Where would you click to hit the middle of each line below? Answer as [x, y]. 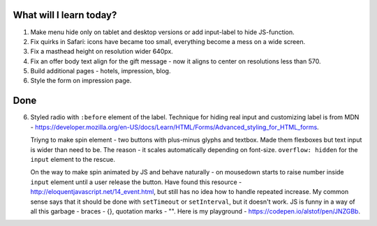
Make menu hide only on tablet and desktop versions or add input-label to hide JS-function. [162, 32]
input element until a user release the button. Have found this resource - [136, 182]
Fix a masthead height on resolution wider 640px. [102, 52]
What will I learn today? [65, 15]
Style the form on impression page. [81, 81]
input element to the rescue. [73, 159]
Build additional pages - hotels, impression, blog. [101, 71]
